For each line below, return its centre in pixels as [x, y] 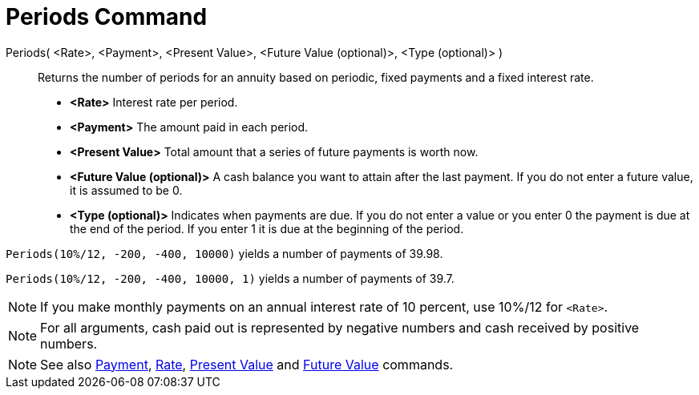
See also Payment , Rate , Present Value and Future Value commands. [247, 364]
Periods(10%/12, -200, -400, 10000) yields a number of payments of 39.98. [224, 253]
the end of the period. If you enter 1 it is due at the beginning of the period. [267, 228]
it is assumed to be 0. [126, 190]
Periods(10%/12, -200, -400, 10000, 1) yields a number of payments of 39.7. [230, 278]
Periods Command [107, 17]
